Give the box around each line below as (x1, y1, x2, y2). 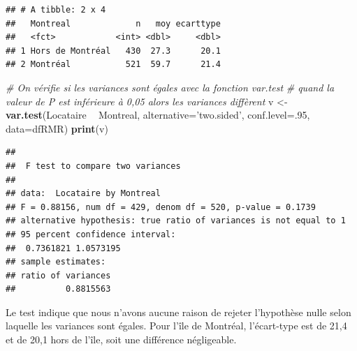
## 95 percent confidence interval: (6, 229, 176, 239)
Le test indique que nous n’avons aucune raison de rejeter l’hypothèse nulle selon (6, 304, 351, 319)
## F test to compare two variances (6, 160, 181, 171)
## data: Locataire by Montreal (6, 188, 161, 199)
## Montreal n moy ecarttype (6, 18, 221, 29)
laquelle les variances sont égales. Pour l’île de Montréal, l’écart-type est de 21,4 (6, 318, 347, 333)
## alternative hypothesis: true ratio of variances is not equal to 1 (6, 216, 346, 226)
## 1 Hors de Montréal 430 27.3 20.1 (6, 45, 221, 56)
